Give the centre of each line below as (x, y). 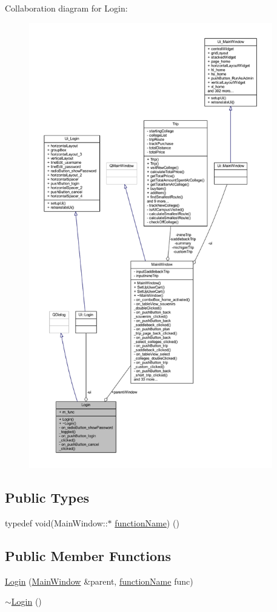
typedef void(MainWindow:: (56, 522)
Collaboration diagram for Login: (66, 8)
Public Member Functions (88, 555)
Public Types (47, 497)
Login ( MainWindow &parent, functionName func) (99, 581)
